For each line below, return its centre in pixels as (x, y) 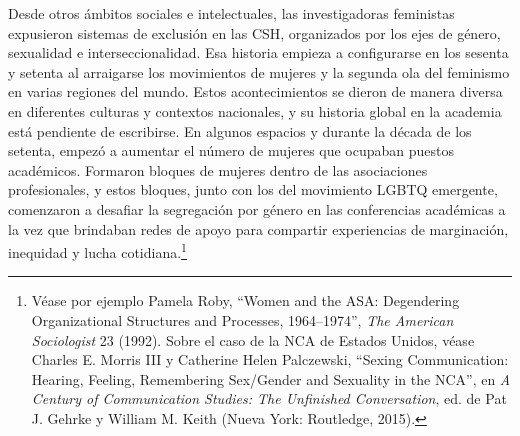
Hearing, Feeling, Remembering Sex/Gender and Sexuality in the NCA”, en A (271, 378)
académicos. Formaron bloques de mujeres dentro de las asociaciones (218, 169)
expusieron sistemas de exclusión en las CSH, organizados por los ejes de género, (254, 32)
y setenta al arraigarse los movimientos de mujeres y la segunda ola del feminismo (259, 71)
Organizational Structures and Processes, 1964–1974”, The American (242, 319)
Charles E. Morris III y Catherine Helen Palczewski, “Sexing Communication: (270, 359)
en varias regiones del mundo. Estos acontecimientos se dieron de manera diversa (255, 91)
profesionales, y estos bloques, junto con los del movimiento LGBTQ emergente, (253, 189)
